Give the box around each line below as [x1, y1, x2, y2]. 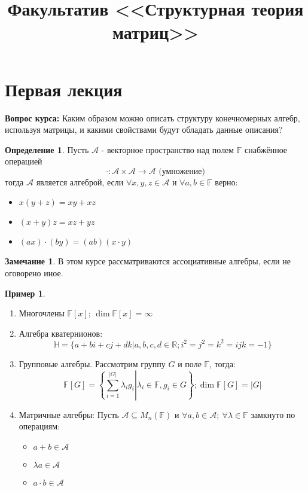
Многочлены [19, 307, 65, 319]
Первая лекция [5, 77, 123, 101]
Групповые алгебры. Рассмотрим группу [19, 357, 166, 370]
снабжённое [245, 143, 288, 155]
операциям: [19, 420, 60, 432]
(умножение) [158, 167, 205, 176]
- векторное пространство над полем [101, 143, 234, 155]
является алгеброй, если [36, 175, 124, 188]
